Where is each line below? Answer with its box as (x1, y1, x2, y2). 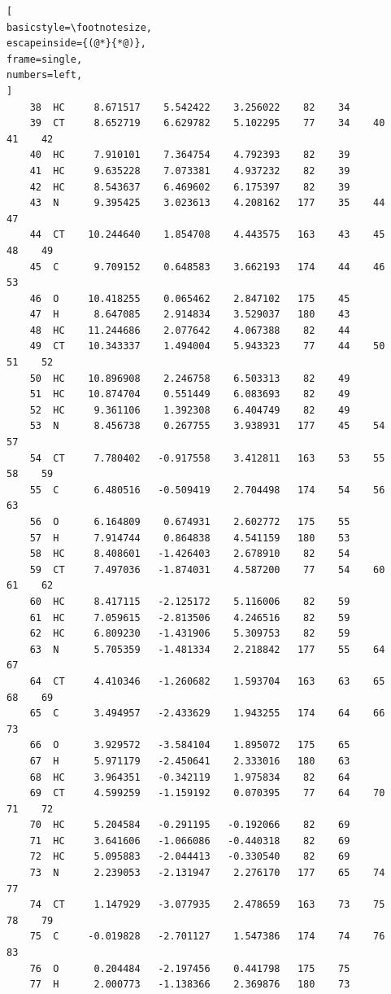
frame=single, (7, 53, 83, 65)
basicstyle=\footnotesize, (7, 21, 152, 33)
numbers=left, (7, 69, 83, 81)
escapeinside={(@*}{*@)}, (7, 37, 146, 50)
